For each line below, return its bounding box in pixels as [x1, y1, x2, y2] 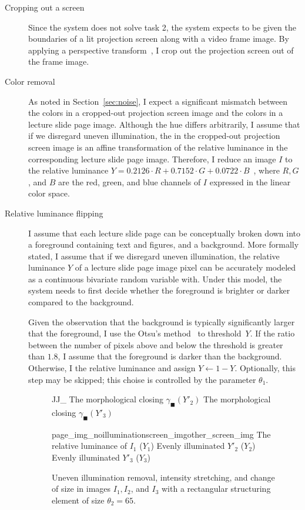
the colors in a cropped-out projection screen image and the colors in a [28, 106, 283, 119]
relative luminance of [52, 439, 127, 452]
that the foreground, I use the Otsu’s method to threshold [28, 327, 242, 339]
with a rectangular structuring [162, 482, 271, 495]
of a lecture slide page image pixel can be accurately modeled [75, 261, 296, 274]
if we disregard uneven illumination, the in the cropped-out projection [28, 129, 280, 142]
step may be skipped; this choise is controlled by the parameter [28, 373, 256, 385]
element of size [52, 494, 105, 506]
